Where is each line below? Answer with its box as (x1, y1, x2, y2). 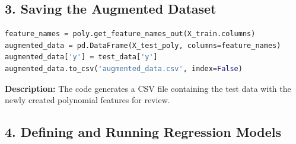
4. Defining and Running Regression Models (5, 123, 282, 141)
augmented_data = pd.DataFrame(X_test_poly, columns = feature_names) (5, 41, 281, 50)
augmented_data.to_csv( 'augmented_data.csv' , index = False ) (5, 64, 243, 73)
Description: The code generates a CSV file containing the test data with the (5, 82, 291, 94)
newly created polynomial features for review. (5, 94, 170, 106)
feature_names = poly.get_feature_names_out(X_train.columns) (5, 30, 256, 39)
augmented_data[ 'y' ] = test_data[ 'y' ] (5, 53, 158, 62)
